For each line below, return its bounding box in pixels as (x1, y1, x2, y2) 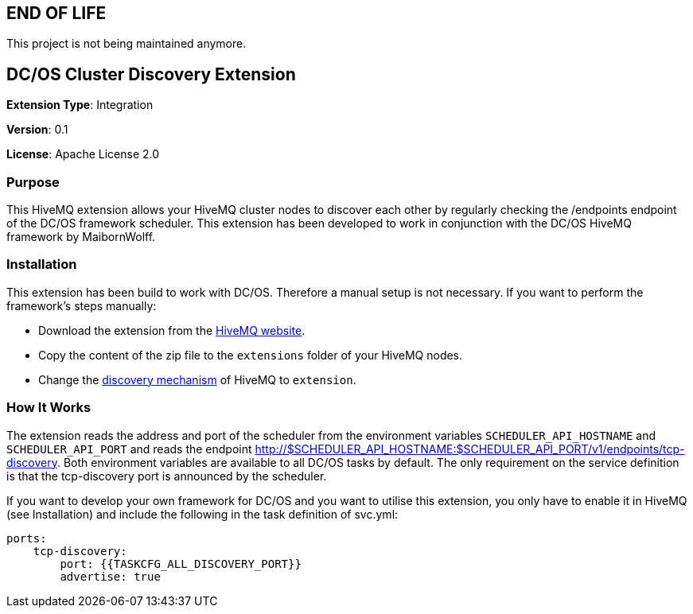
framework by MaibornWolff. (6, 230, 156, 244)
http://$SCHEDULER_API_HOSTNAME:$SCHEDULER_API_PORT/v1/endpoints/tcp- (255, 441, 685, 456)
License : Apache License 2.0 (6, 147, 160, 161)
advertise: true (60, 569, 161, 583)
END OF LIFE (6, 3, 107, 23)
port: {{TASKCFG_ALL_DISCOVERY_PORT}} (60, 557, 302, 570)
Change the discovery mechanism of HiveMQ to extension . (38, 372, 356, 387)
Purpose (6, 173, 60, 190)
